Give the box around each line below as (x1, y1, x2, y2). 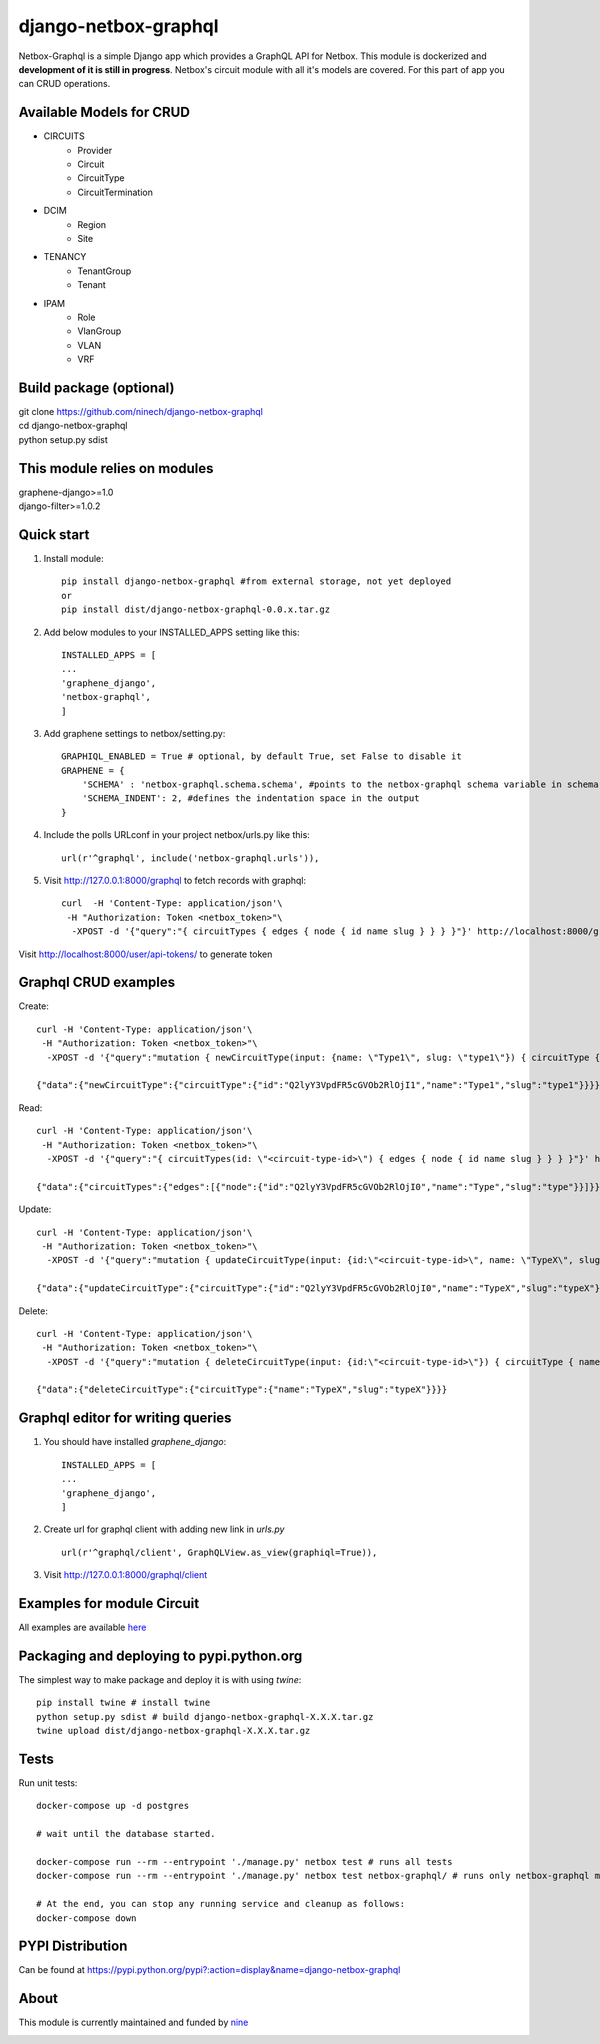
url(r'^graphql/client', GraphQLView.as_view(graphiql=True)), (61, 1546, 378, 1558)
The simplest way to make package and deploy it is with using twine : (18, 1673, 302, 1685)
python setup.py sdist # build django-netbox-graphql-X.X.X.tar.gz (36, 1711, 374, 1722)
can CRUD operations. (18, 78, 111, 90)
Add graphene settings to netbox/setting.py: (43, 727, 226, 739)
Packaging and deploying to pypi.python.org (18, 1647, 303, 1664)
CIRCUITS (43, 130, 85, 142)
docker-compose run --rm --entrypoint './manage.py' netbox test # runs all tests (36, 1856, 453, 1867)
